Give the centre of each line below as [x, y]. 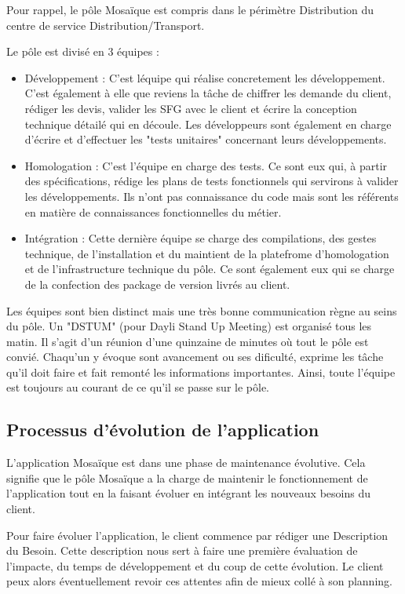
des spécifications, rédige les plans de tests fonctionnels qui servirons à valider [212, 181]
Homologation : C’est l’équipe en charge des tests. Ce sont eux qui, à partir [206, 165]
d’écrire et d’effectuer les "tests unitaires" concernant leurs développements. [206, 139]
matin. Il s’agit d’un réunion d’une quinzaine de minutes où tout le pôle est [188, 341]
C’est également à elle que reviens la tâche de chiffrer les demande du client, [208, 93]
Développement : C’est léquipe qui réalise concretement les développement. [205, 77]
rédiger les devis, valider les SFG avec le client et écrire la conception [191, 108]
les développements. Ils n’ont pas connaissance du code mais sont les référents [212, 196]
